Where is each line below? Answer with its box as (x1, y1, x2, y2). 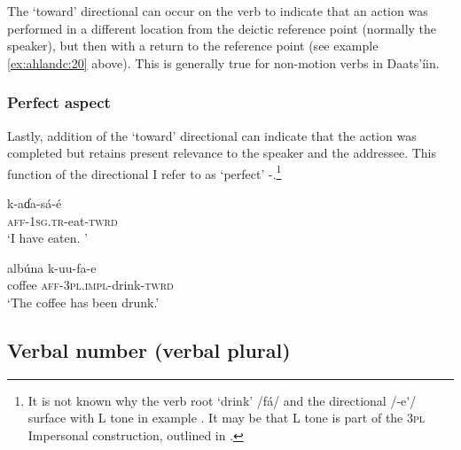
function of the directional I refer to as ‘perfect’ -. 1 (7, 161, 282, 182)
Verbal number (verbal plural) (7, 336, 291, 363)
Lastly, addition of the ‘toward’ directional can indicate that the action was (7, 126, 417, 144)
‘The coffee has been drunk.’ (7, 293, 160, 311)
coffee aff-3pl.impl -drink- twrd (7, 275, 174, 294)
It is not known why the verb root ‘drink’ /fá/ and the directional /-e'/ (27, 391, 417, 409)
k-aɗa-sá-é (7, 194, 62, 213)
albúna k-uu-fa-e (7, 258, 97, 276)
